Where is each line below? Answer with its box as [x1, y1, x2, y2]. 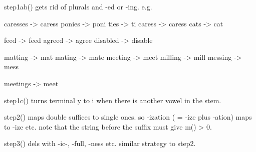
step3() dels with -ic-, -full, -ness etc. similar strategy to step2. [4, 138, 196, 149]
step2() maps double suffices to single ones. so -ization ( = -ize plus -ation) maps [4, 112, 252, 122]
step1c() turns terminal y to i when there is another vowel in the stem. [4, 95, 221, 105]
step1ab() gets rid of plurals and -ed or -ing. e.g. [4, 1, 152, 11]
